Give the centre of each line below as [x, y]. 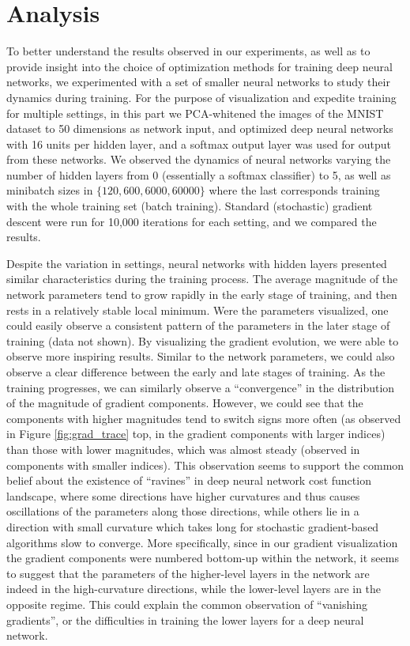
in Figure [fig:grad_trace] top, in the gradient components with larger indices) [196, 434]
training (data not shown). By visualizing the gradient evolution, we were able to [203, 340]
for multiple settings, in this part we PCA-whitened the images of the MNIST [195, 113]
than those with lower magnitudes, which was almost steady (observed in [183, 449]
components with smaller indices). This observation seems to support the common [205, 465]
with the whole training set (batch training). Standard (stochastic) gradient [190, 206]
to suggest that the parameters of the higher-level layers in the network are [188, 573]
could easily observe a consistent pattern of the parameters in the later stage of [198, 325]
